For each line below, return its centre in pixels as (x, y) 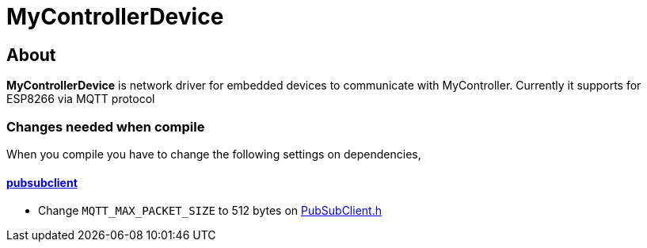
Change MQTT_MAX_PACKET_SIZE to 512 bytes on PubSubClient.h (210, 211)
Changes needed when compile (106, 126)
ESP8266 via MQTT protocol (81, 99)
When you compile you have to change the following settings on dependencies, (214, 154)
